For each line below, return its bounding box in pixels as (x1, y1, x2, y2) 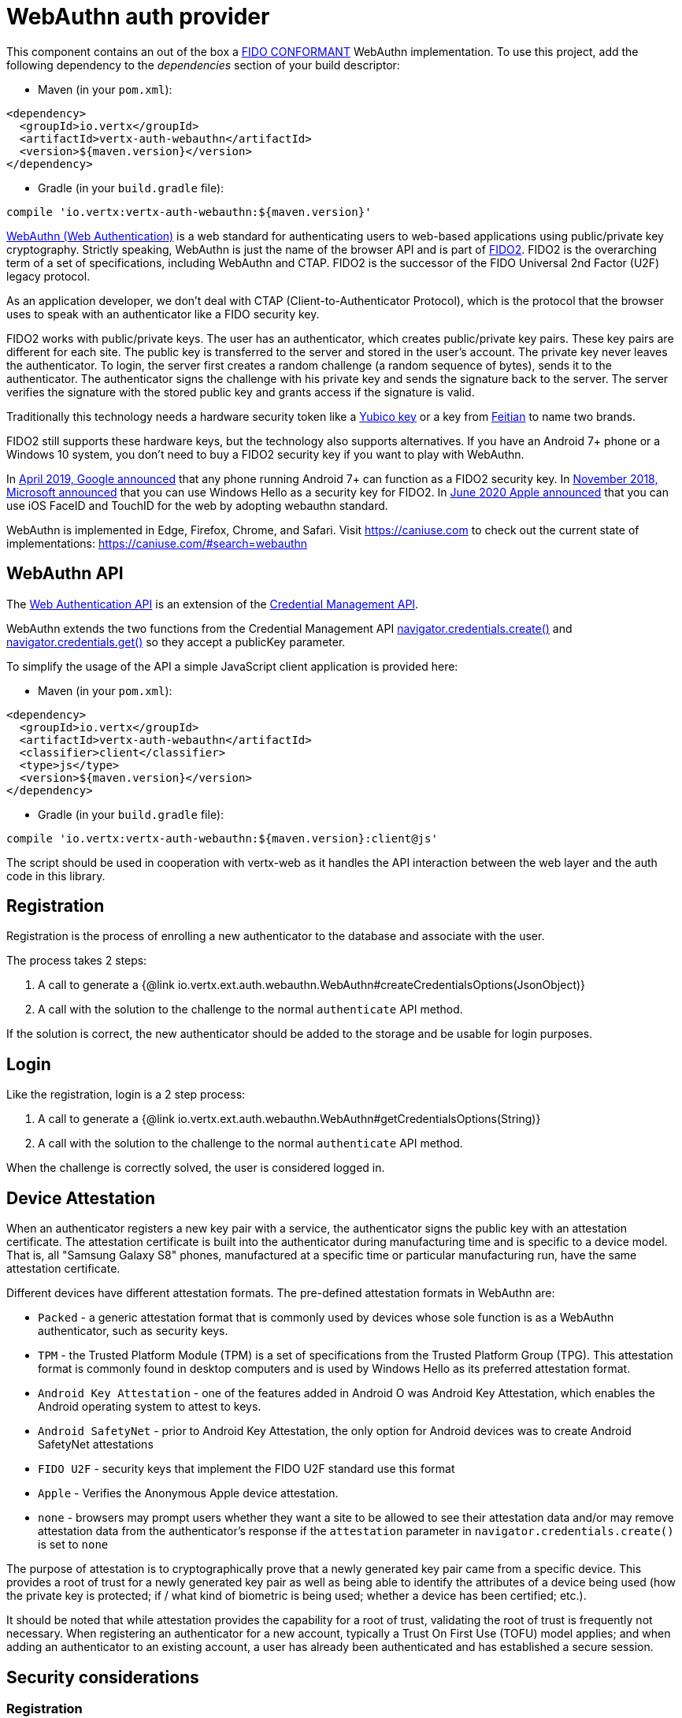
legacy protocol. (6, 269, 91, 283)
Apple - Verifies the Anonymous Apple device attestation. (38, 1486, 339, 1500)
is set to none (38, 1538, 109, 1552)
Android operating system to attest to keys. (38, 1400, 261, 1414)
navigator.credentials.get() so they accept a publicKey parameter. (6, 634, 346, 649)
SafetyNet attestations (38, 1437, 154, 1452)
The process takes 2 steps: (6, 954, 147, 968)
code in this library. (6, 868, 106, 883)
